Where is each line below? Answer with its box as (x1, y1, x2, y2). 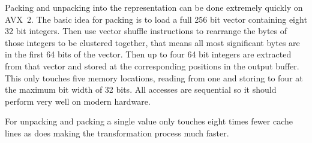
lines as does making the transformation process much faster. (5, 126, 229, 139)
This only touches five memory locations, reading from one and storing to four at (5, 71, 303, 84)
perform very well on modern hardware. (5, 95, 151, 107)
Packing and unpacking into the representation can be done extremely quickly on (5, 1, 303, 13)
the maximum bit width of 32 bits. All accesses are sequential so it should (5, 83, 277, 96)
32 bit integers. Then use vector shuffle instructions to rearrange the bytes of (5, 25, 287, 37)
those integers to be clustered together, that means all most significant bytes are (5, 36, 300, 48)
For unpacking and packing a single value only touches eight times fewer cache (5, 115, 293, 127)
